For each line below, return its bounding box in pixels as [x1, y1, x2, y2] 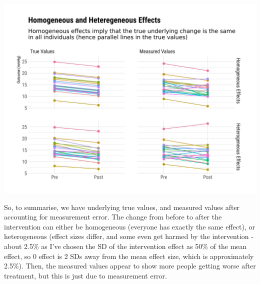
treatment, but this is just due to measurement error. [4, 270, 167, 280]
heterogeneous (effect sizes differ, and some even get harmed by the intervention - [4, 231, 253, 241]
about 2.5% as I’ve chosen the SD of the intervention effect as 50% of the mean [4, 240, 247, 251]
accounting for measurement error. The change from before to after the [4, 211, 222, 222]
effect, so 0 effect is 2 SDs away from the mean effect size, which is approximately [4, 250, 254, 261]
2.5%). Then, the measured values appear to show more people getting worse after [4, 260, 256, 271]
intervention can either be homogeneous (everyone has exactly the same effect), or [4, 221, 255, 231]
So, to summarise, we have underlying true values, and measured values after [4, 201, 240, 212]
